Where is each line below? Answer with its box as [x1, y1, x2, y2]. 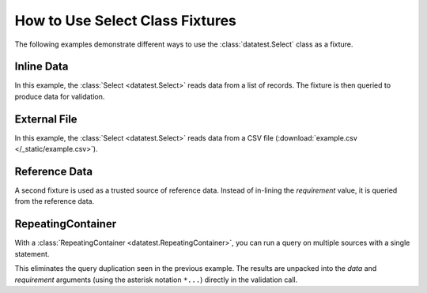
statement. [14, 249, 50, 258]
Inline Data [14, 60, 69, 73]
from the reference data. [14, 197, 95, 206]
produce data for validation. [14, 92, 105, 101]
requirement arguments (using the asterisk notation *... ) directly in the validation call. [14, 275, 298, 284]
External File [14, 112, 78, 126]
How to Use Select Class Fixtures [14, 12, 237, 29]
